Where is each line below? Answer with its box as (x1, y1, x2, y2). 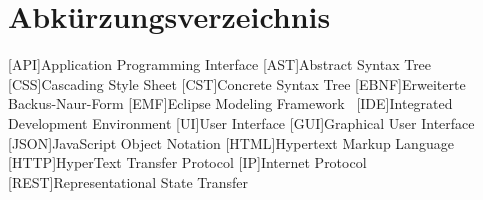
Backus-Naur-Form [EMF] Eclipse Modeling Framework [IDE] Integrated (8, 93, 453, 114)
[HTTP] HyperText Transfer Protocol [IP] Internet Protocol (8, 152, 367, 173)
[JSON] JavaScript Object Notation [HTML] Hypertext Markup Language (8, 132, 454, 153)
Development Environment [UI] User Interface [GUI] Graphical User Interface (8, 112, 475, 133)
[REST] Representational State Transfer (8, 171, 249, 192)
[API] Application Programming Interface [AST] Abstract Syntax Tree (8, 54, 432, 75)
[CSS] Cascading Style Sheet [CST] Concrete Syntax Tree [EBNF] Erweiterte (8, 73, 466, 94)
